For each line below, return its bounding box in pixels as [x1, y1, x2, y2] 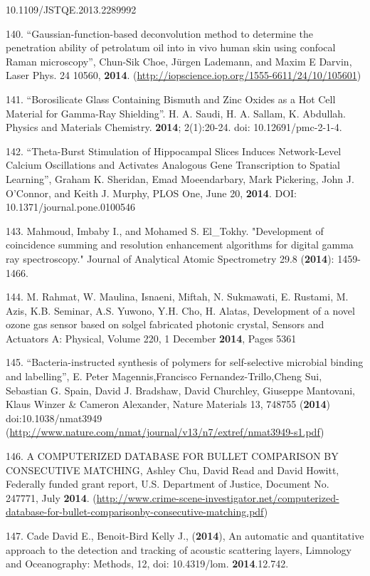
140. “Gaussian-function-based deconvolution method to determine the [6, 26, 314, 41]
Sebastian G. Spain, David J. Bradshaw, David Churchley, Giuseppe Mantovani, [6, 382, 355, 397]
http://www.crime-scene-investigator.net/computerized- [96, 490, 339, 505]
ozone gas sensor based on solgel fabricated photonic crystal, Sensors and [6, 317, 324, 332]
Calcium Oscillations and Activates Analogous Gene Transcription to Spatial [6, 157, 340, 172]
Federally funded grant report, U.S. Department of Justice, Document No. [6, 476, 329, 491]
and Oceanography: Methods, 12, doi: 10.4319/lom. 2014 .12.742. [6, 556, 289, 571]
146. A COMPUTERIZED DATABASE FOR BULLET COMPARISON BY [6, 449, 339, 464]
